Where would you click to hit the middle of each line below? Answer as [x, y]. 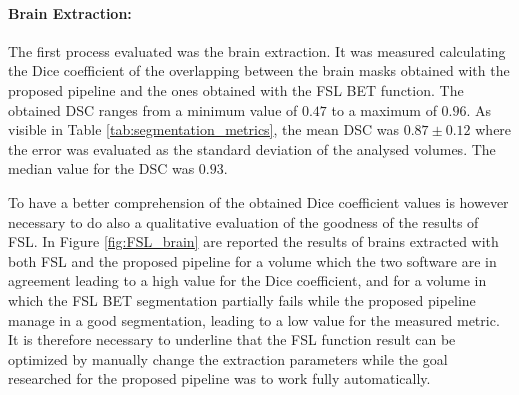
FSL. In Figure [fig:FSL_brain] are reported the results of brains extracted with [253, 241]
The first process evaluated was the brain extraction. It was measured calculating [257, 50]
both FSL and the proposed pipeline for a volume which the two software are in [252, 260]
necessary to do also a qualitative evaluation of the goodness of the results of [243, 221]
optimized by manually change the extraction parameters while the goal [228, 358]
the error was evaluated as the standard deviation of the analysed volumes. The [252, 148]
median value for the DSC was [101, 168]
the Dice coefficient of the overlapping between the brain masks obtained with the [259, 70]
